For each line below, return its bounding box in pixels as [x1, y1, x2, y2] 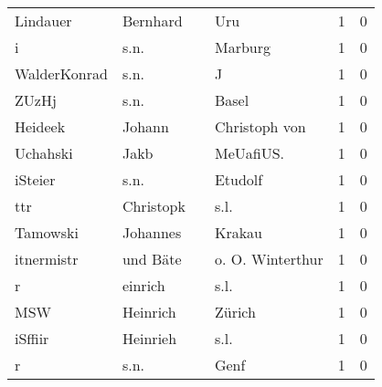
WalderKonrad [15, 63, 108, 84]
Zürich [214, 301, 256, 322]
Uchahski [15, 142, 73, 163]
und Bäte [122, 248, 182, 269]
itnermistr [15, 248, 79, 269]
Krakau [214, 222, 263, 243]
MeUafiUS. [214, 142, 284, 163]
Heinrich [122, 301, 176, 322]
